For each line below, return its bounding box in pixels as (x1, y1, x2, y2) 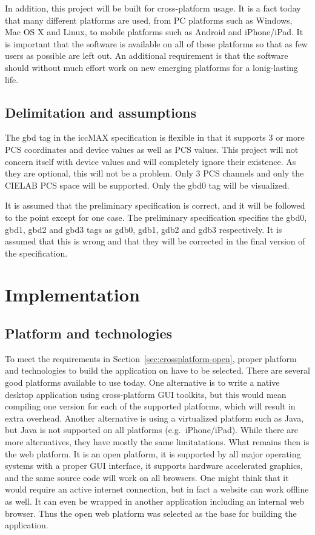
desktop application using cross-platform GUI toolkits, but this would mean (5, 388, 287, 400)
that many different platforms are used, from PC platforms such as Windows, (5, 13, 293, 26)
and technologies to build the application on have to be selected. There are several (5, 364, 310, 377)
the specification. (5, 246, 68, 259)
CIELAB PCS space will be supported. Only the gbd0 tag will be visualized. (5, 178, 290, 191)
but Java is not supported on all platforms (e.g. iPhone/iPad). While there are (5, 423, 299, 436)
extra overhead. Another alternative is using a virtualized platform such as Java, (5, 411, 304, 424)
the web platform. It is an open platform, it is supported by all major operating (5, 447, 301, 460)
